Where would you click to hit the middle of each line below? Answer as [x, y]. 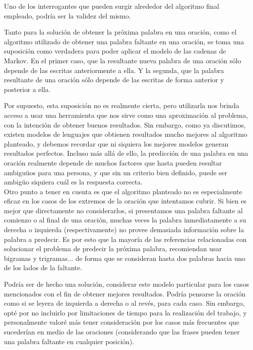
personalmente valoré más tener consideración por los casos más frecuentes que [122, 322]
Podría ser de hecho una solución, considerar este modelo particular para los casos [126, 284]
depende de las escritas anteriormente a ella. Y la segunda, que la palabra [114, 70]
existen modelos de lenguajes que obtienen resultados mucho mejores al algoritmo [126, 134]
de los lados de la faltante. [43, 267]
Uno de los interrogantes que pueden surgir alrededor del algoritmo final [112, 6]
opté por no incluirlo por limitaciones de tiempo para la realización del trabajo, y [126, 312]
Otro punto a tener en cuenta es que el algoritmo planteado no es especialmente [123, 191]
